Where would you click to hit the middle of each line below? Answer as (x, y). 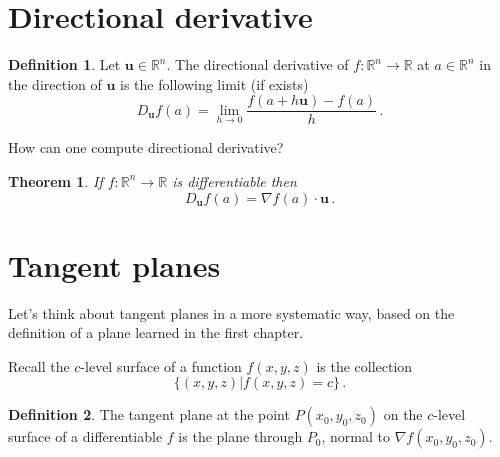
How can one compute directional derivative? (146, 147)
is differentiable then (234, 180)
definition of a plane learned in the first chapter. (156, 332)
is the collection (364, 365)
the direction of (55, 83)
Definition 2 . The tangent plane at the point (149, 414)
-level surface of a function (161, 365)
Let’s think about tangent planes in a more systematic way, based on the (231, 312)
